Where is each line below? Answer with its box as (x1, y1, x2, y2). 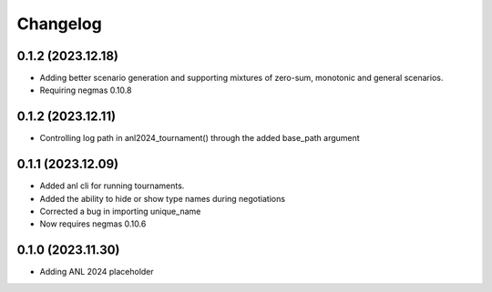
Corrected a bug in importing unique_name (39, 206, 201, 217)
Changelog (16, 14, 102, 34)
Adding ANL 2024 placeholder (39, 267, 154, 277)
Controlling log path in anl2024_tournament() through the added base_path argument (39, 133, 360, 144)
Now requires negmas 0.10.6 (39, 218, 147, 229)
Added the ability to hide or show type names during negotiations (39, 193, 286, 204)
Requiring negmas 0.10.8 (39, 85, 132, 96)
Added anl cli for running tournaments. (39, 180, 185, 191)
